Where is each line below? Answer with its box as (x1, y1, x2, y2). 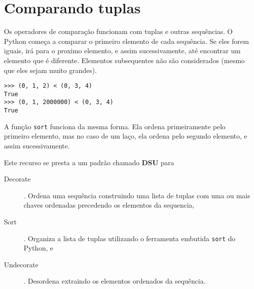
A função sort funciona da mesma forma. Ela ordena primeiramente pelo (4, 121, 226, 131)
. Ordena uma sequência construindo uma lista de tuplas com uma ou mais (24, 190, 250, 200)
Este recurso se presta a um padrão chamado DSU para (4, 157, 175, 167)
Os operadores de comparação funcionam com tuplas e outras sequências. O (4, 26, 233, 36)
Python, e (24, 243, 53, 253)
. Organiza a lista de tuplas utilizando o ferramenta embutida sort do (24, 233, 236, 243)
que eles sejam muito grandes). (4, 65, 97, 75)
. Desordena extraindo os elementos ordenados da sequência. (24, 276, 206, 286)
